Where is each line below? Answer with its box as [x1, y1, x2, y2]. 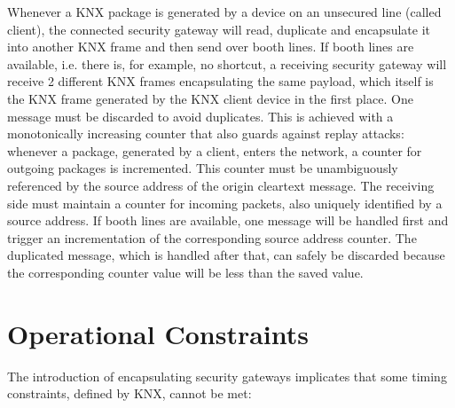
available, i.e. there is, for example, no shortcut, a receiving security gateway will [7, 54, 447, 73]
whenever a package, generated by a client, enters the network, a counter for [7, 141, 422, 160]
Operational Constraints [7, 315, 309, 351]
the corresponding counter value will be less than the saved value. [7, 263, 364, 281]
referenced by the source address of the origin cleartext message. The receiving [7, 176, 435, 194]
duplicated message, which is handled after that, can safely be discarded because [7, 246, 445, 264]
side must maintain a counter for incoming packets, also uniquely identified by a [7, 193, 443, 212]
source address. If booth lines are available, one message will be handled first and [7, 211, 449, 230]
